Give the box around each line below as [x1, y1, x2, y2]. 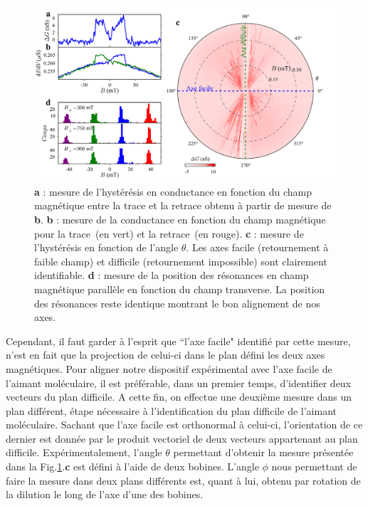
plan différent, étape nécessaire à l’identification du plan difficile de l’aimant [6, 403, 337, 418]
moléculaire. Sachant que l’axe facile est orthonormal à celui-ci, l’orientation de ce [6, 417, 363, 432]
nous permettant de [271, 459, 357, 474]
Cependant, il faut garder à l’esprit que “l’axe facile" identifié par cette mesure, [6, 333, 351, 348]
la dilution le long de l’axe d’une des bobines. [6, 487, 204, 502]
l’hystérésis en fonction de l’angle [34, 240, 179, 255]
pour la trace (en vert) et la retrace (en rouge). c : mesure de [34, 226, 304, 241]
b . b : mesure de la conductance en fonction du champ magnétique [34, 211, 326, 226]
